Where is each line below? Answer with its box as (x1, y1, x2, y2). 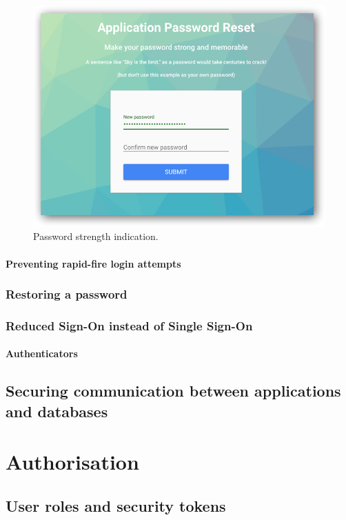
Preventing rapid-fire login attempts (6, 256, 181, 270)
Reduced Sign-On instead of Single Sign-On (6, 317, 253, 334)
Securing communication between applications (6, 380, 341, 401)
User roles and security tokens (6, 495, 226, 517)
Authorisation (6, 448, 139, 476)
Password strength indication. (33, 229, 159, 243)
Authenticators (6, 346, 78, 361)
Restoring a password (6, 286, 128, 303)
